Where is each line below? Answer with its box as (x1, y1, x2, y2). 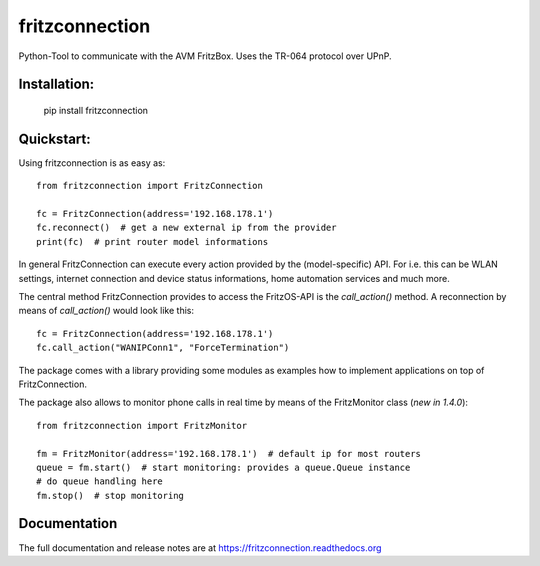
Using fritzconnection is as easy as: (18, 156, 166, 169)
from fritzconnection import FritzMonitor (36, 420, 248, 431)
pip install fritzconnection (43, 104, 149, 116)
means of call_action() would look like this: (18, 305, 195, 317)
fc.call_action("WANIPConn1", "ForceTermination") (36, 342, 290, 354)
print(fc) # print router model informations (36, 236, 269, 247)
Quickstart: (18, 130, 92, 147)
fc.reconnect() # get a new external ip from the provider (36, 222, 337, 234)
